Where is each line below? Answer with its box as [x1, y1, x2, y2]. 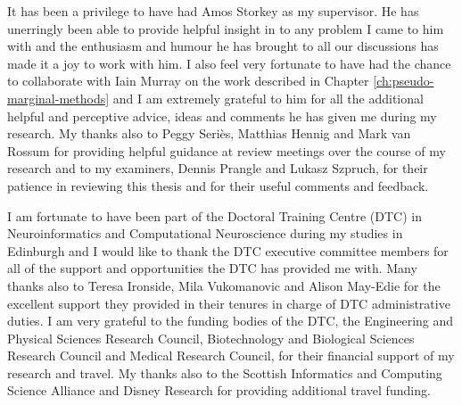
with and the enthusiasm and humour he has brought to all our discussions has [7, 37, 439, 55]
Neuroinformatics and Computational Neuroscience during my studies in [7, 224, 403, 243]
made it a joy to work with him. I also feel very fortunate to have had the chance [7, 54, 451, 72]
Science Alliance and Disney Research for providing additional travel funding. [7, 381, 431, 400]
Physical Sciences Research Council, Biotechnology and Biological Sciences [7, 328, 415, 347]
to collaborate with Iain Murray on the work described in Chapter [7, 71, 369, 90]
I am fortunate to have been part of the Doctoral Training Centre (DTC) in [7, 206, 422, 225]
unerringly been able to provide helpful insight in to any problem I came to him [7, 19, 444, 37]
